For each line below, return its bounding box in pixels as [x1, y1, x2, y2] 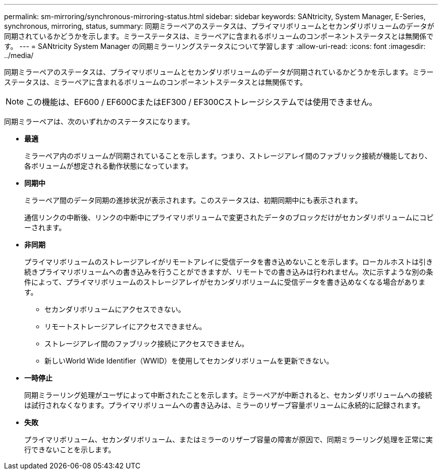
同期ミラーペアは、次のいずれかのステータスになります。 [4, 117, 194, 126]
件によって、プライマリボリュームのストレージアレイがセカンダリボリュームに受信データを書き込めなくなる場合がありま [24, 278, 426, 286]
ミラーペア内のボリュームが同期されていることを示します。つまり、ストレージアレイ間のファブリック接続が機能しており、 [24, 151, 432, 160]
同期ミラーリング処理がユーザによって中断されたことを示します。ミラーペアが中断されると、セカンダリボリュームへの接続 [24, 391, 432, 399]
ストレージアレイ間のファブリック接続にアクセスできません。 [44, 339, 249, 348]
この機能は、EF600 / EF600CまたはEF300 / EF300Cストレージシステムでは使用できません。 [26, 97, 377, 107]
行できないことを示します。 [24, 445, 116, 454]
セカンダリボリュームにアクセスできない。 [44, 305, 185, 313]
